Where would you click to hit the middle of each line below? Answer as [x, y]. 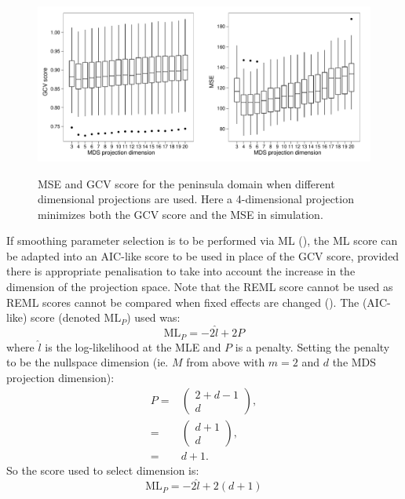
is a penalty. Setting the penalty [312, 346]
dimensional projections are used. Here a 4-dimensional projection [196, 199]
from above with [226, 362]
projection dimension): [60, 377]
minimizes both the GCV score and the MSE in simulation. [181, 214]
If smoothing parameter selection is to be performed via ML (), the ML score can [202, 240]
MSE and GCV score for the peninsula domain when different [186, 183]
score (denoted [66, 317]
